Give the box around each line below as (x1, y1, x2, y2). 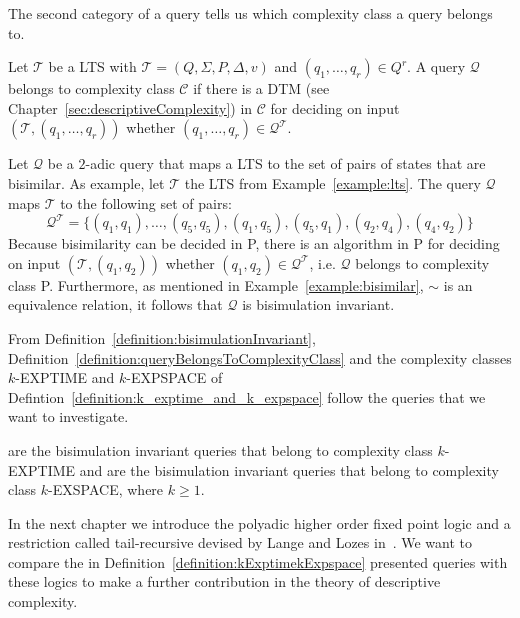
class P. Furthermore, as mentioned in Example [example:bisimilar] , (8, 274, 424, 295)
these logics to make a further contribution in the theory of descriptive (8, 571, 441, 592)
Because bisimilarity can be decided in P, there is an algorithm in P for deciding (8, 233, 500, 254)
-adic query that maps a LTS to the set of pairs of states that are (85, 153, 486, 174)
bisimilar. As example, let (8, 172, 165, 193)
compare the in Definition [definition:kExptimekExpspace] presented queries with (8, 551, 508, 572)
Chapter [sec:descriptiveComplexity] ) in (8, 97, 253, 118)
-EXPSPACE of (126, 367, 223, 388)
